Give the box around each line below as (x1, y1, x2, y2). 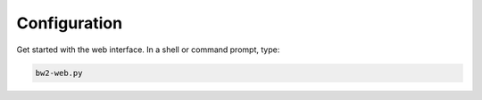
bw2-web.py (35, 67, 83, 78)
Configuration (16, 13, 123, 33)
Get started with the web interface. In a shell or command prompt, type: (16, 44, 280, 55)
